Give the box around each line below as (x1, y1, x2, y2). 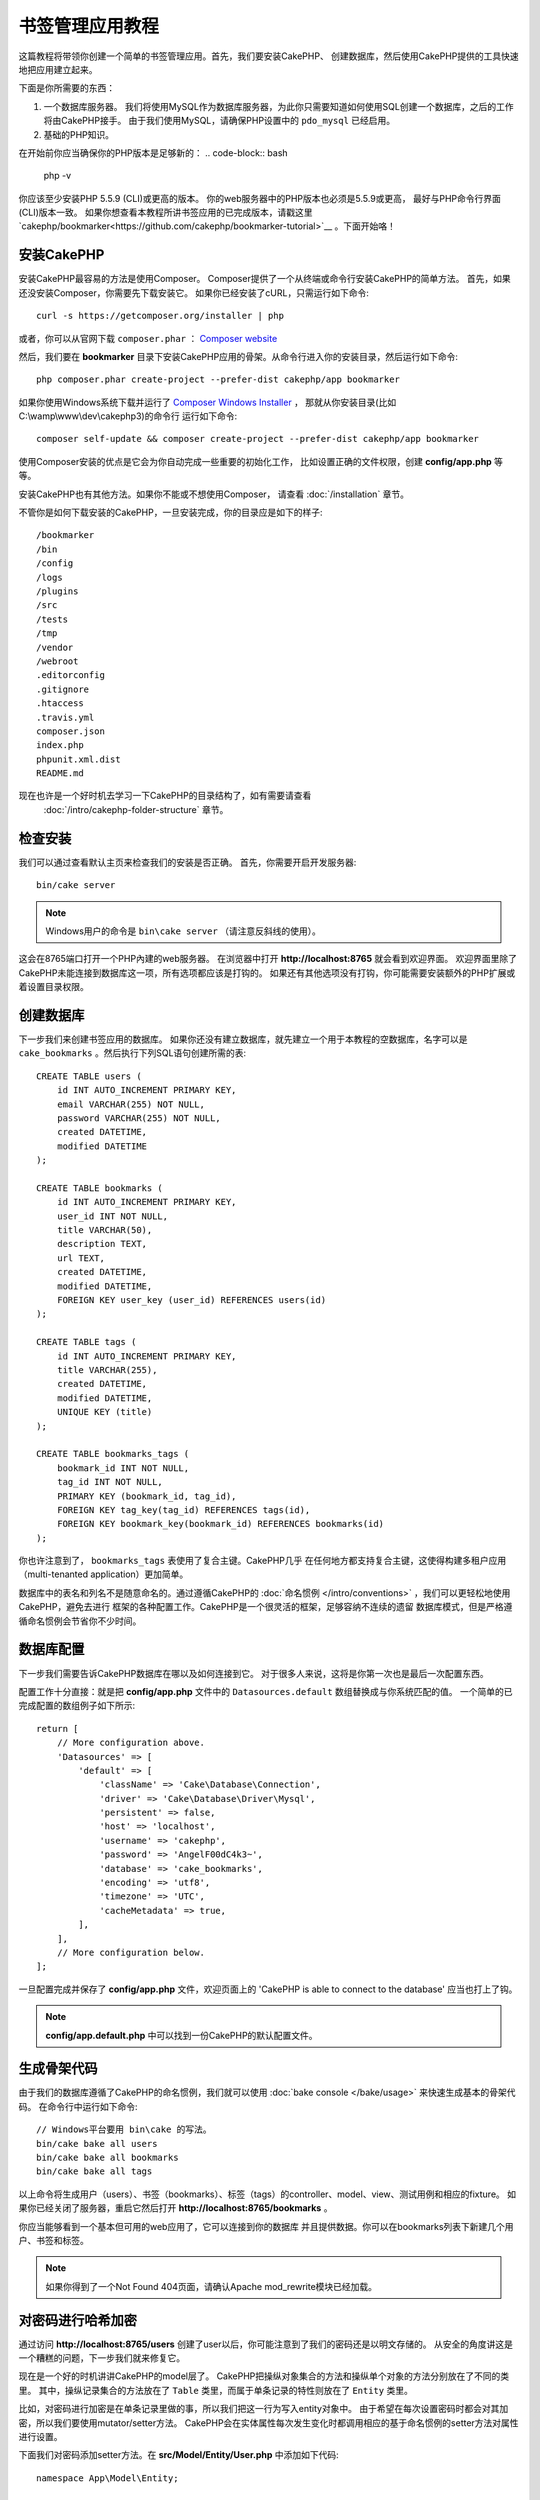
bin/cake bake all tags (36, 2166, 153, 2177)
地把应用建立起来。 (18, 63, 98, 75)
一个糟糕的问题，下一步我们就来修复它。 (18, 2352, 185, 2364)
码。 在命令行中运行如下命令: (18, 2100, 138, 2112)
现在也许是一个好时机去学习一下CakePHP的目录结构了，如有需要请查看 (18, 790, 312, 802)
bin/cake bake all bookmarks (36, 2152, 179, 2163)
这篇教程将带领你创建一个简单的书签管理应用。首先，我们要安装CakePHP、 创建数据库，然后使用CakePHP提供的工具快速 (18, 50, 519, 62)
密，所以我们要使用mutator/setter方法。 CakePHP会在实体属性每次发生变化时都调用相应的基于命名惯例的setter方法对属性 (18, 2416, 519, 2429)
